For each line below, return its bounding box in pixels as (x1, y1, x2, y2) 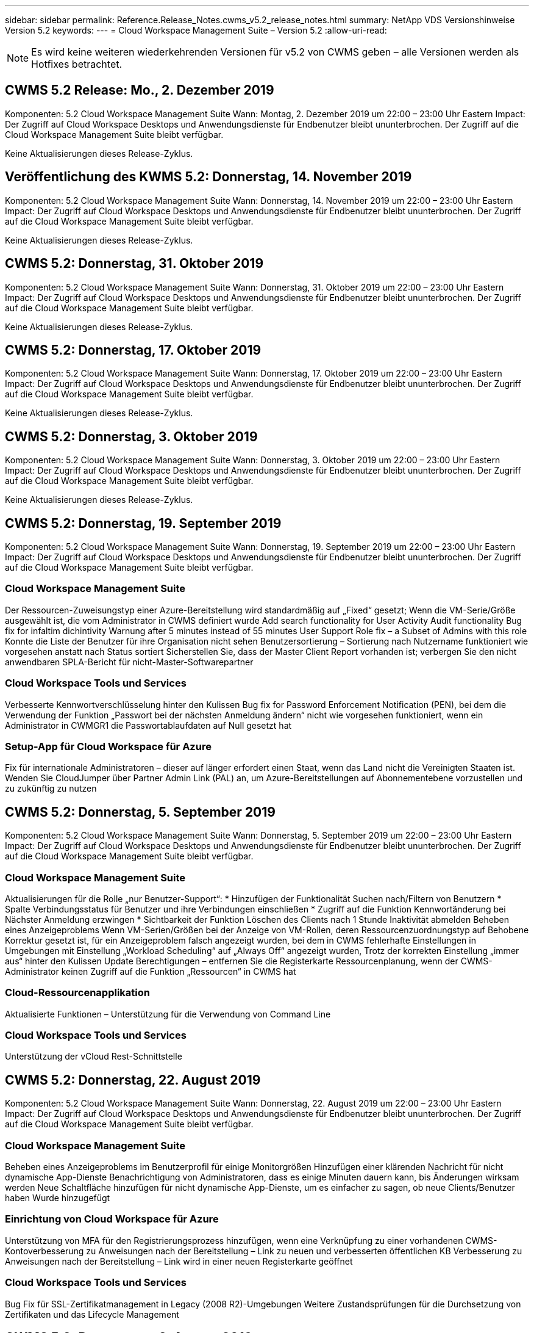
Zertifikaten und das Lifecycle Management (5, 1309, 179, 1320)
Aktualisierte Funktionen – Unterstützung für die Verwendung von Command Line (5, 1008, 331, 1019)
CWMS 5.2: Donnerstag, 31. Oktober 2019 (5, 256, 264, 272)
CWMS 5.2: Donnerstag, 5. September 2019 (5, 804, 276, 820)
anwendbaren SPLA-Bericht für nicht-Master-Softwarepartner (5, 656, 254, 667)
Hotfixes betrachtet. (31, 58, 123, 70)
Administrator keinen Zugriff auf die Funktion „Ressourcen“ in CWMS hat (5, 966, 296, 977)
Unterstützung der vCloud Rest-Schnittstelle (5, 1051, 182, 1062)
